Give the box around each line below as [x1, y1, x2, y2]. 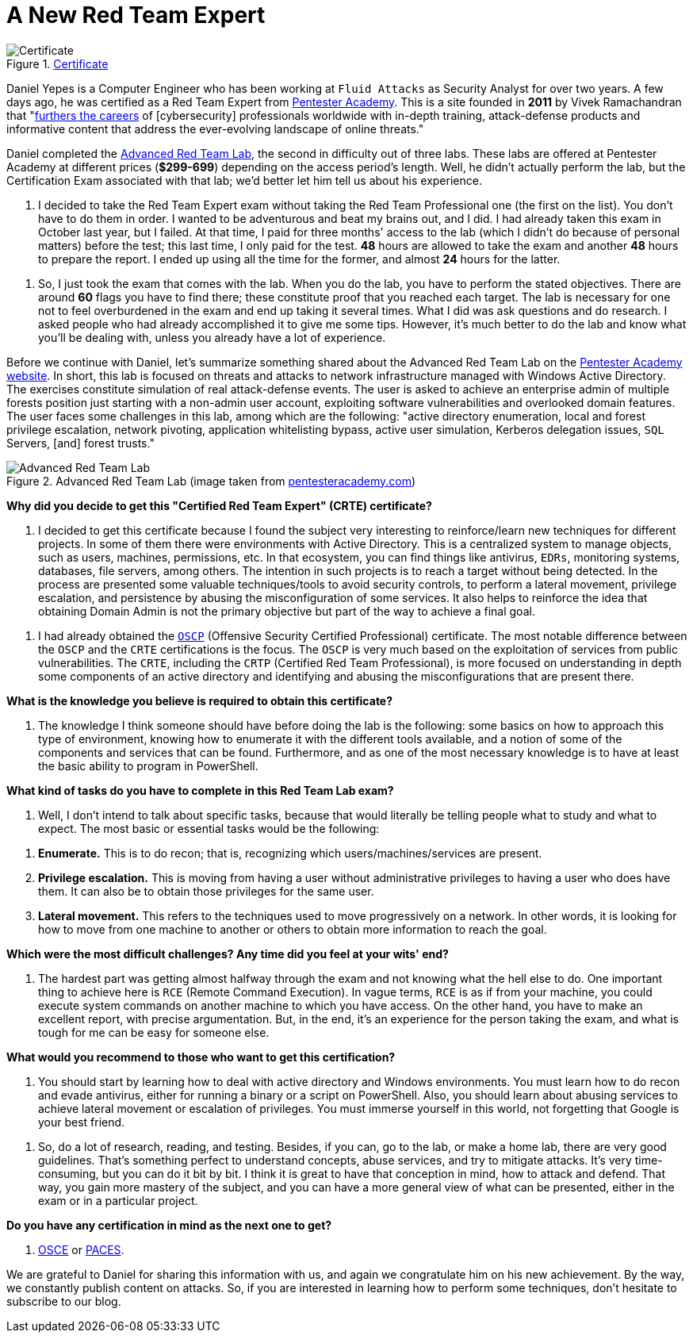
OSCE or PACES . [38, 1242, 124, 1257]
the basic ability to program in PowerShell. [38, 758, 258, 773]
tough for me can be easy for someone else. [38, 1025, 270, 1039]
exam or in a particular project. [38, 1193, 198, 1207]
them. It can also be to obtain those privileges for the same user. [38, 884, 374, 898]
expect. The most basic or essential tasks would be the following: [38, 821, 380, 835]
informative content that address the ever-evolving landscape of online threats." [6, 121, 424, 136]
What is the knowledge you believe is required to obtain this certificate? [6, 693, 393, 708]
